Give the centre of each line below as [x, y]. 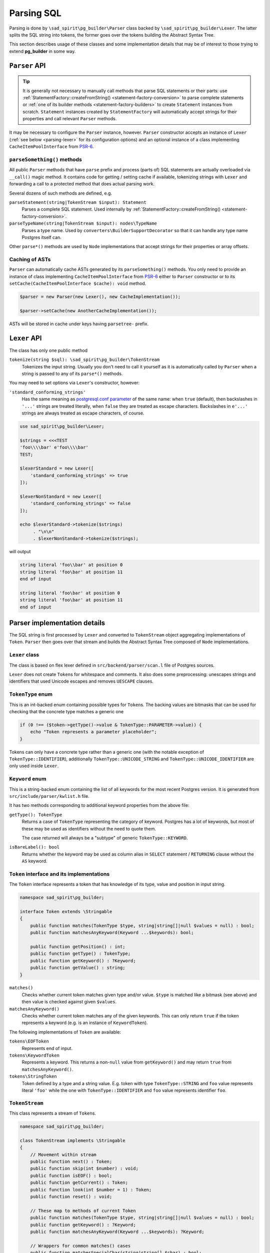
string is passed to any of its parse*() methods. [72, 374]
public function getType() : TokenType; [80, 954]
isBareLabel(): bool [34, 847]
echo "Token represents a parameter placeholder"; [93, 732]
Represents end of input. [47, 1048]
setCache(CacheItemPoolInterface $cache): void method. [78, 284]
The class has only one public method [48, 350]
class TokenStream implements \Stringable [72, 1140]
